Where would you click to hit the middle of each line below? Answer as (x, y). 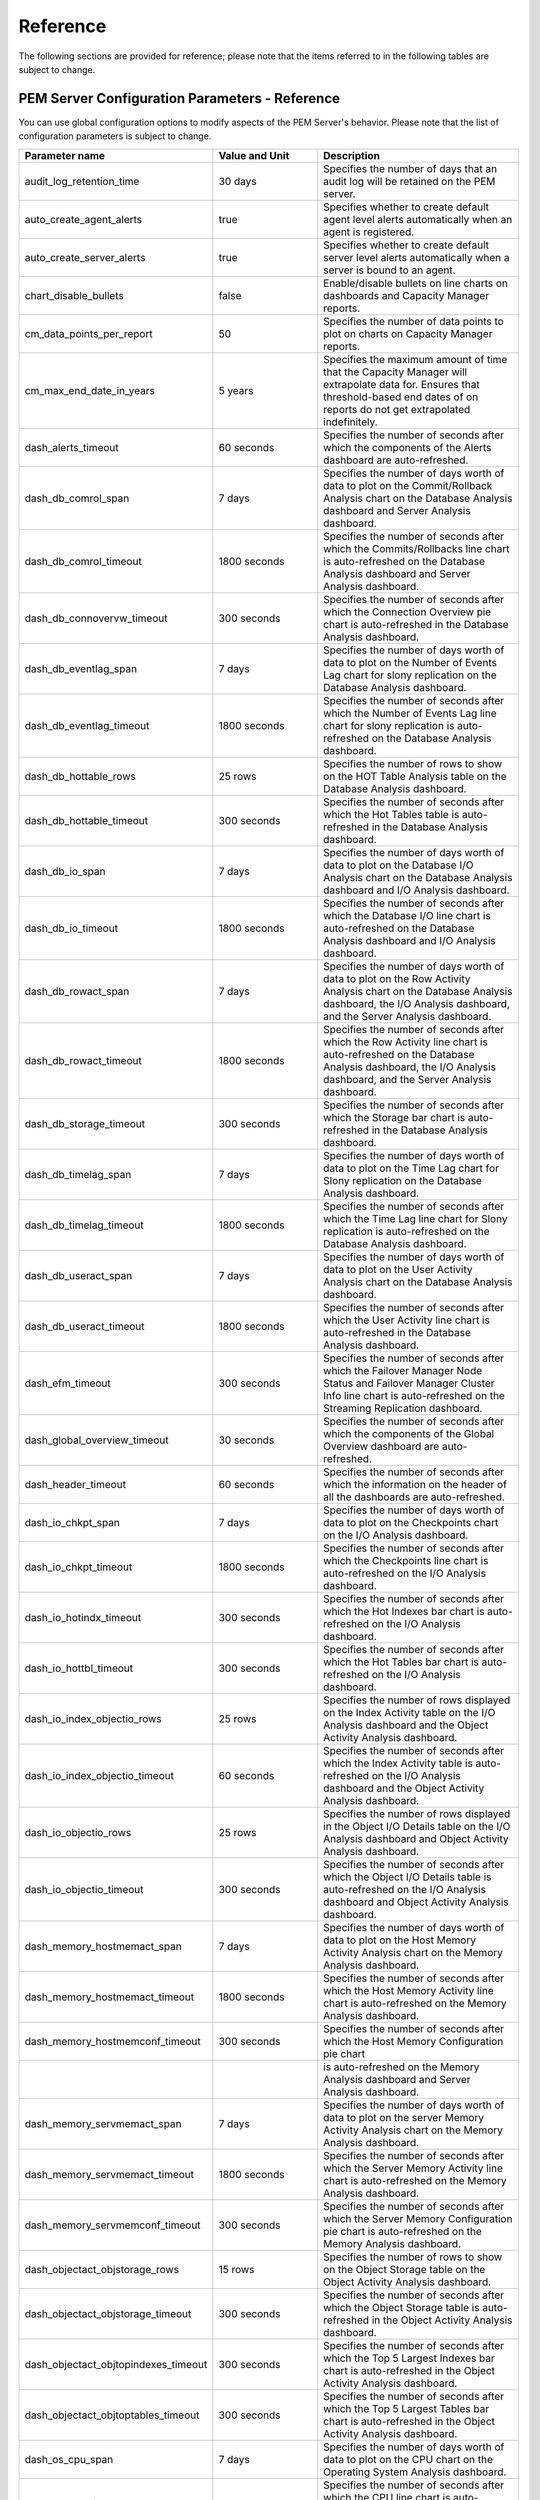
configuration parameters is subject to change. (115, 136)
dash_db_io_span (65, 871)
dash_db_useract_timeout (84, 1326)
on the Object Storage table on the (404, 2269)
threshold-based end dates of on (401, 397)
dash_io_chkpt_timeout (78, 1567)
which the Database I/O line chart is (407, 915)
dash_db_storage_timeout (84, 1123)
